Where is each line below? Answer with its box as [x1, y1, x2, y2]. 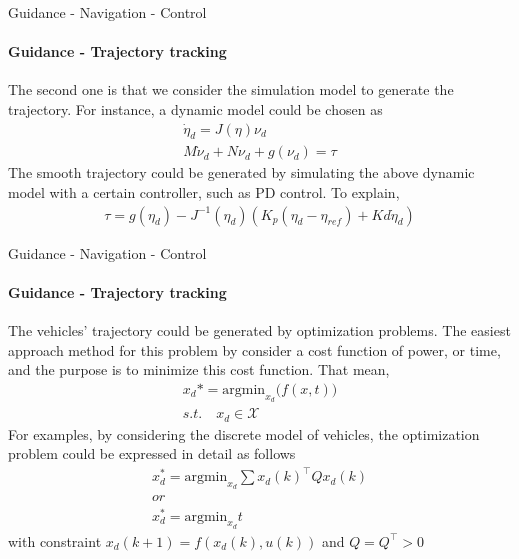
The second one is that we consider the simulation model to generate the [8, 79, 454, 100]
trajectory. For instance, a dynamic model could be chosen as [8, 98, 383, 119]
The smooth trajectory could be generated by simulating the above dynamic [8, 162, 475, 183]
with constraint [8, 530, 102, 551]
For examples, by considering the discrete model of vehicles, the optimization [8, 423, 480, 444]
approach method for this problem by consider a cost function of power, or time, [8, 339, 501, 360]
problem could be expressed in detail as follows [8, 443, 296, 464]
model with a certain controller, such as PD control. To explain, [8, 182, 400, 203]
